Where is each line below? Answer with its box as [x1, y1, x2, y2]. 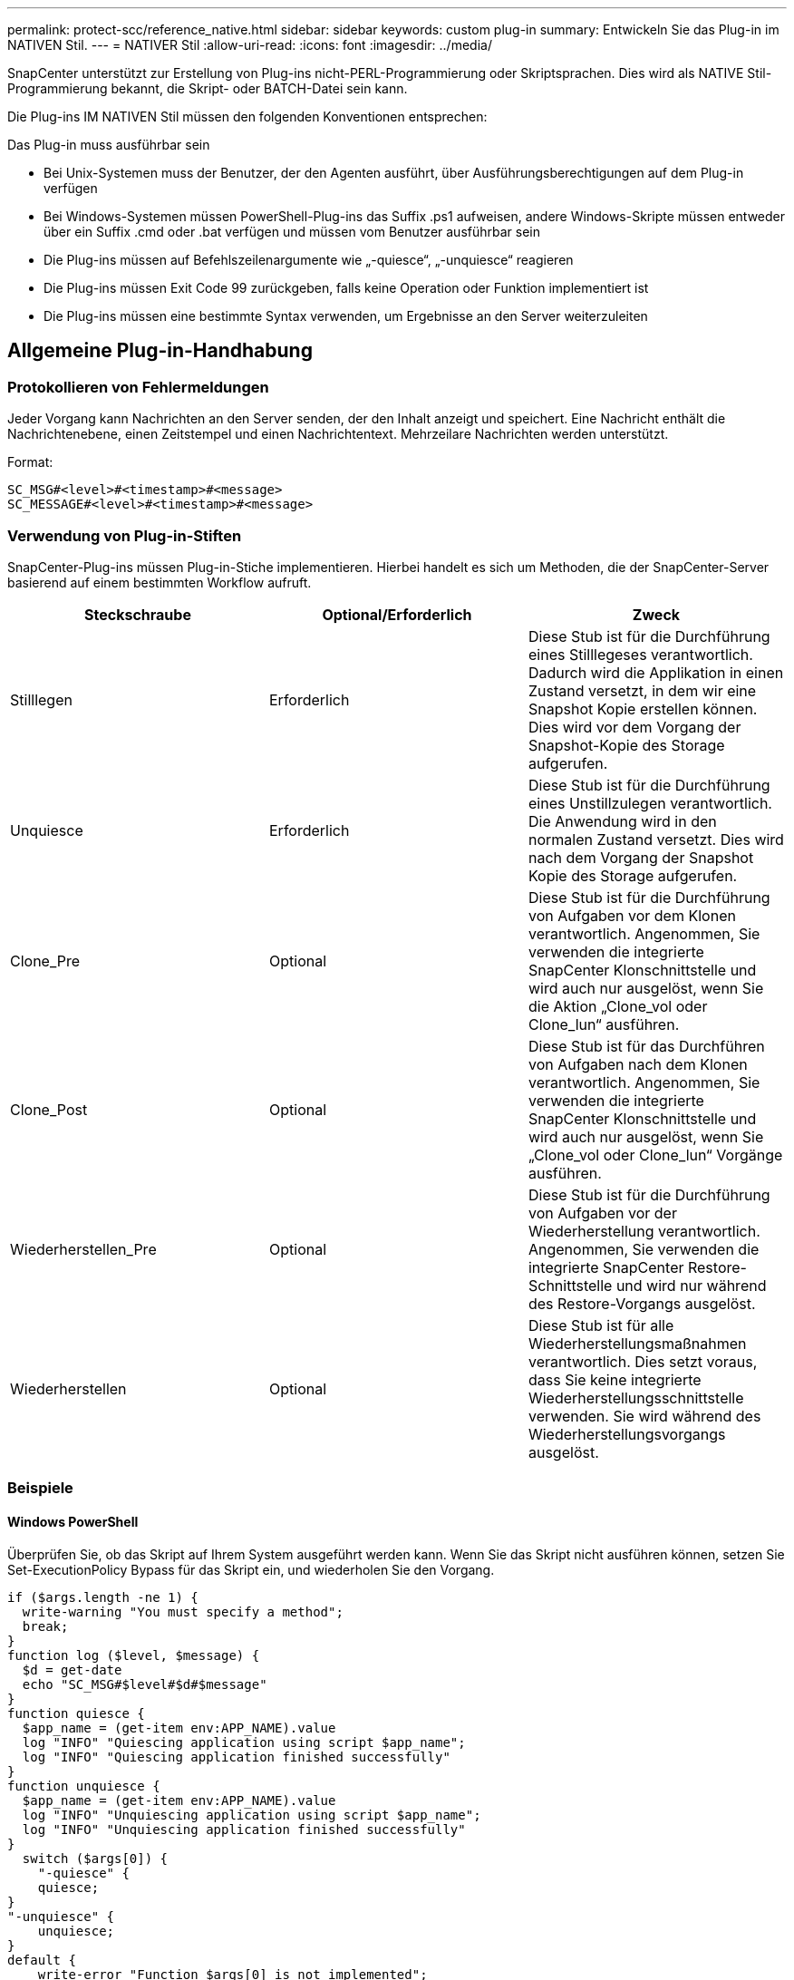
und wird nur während [615, 1276, 767, 1295]
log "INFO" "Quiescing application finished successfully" [22, 1749, 450, 1764]
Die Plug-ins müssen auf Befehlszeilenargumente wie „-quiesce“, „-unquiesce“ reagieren [44, 252, 574, 267]
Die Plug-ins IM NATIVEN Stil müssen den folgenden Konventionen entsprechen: [7, 109, 488, 124]
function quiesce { [7, 1705, 145, 1721]
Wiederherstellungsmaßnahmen [528, 1334, 747, 1353]
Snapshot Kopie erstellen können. [528, 699, 758, 718]
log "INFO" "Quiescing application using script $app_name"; [22, 1734, 466, 1750]
